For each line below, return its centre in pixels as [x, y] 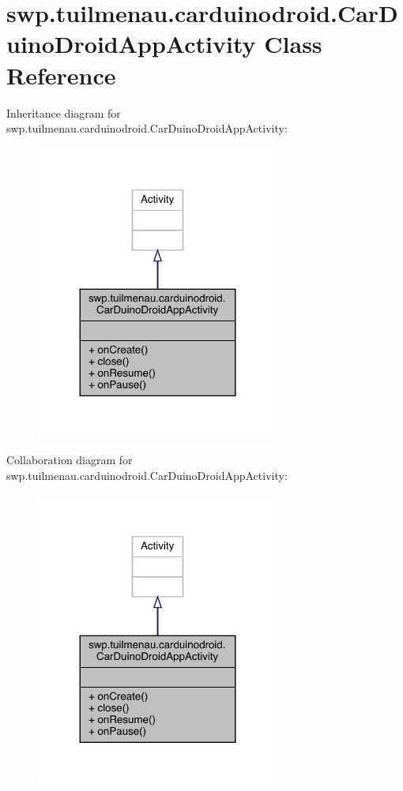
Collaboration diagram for [70, 460]
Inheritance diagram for [64, 112]
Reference [61, 75]
